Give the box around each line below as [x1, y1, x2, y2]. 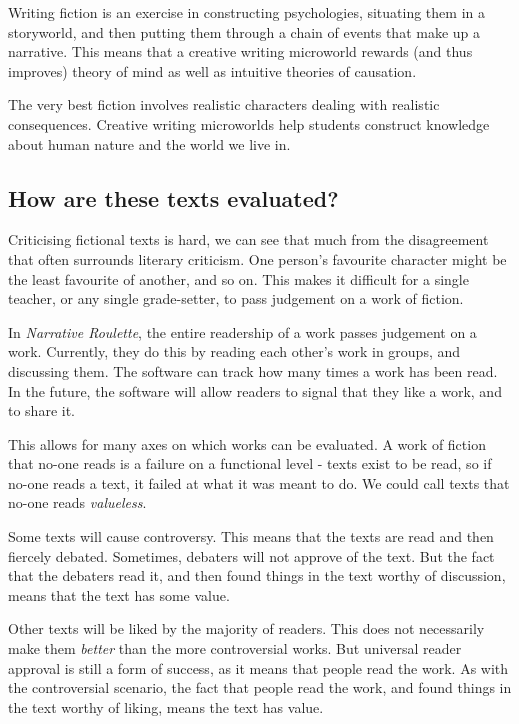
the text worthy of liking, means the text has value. [8, 696, 324, 717]
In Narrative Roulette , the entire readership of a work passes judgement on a [8, 321, 477, 342]
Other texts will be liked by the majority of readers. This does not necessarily [8, 618, 485, 639]
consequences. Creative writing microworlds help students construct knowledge [8, 113, 490, 134]
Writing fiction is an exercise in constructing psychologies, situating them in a [8, 2, 485, 22]
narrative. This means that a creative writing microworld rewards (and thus [8, 41, 473, 62]
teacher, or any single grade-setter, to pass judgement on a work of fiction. [8, 288, 464, 309]
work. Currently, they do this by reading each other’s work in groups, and [8, 341, 461, 362]
